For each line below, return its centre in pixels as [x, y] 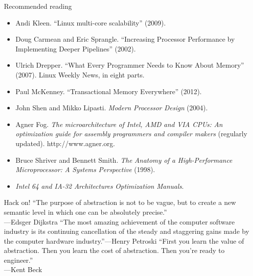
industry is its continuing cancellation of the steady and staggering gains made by [127, 231]
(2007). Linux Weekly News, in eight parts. [80, 74]
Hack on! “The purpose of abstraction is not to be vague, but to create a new [120, 202]
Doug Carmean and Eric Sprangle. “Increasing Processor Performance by [125, 39]
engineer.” [19, 260]
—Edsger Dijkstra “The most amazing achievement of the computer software [119, 221]
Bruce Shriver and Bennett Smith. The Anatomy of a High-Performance [124, 160]
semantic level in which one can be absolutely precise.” [86, 212]
